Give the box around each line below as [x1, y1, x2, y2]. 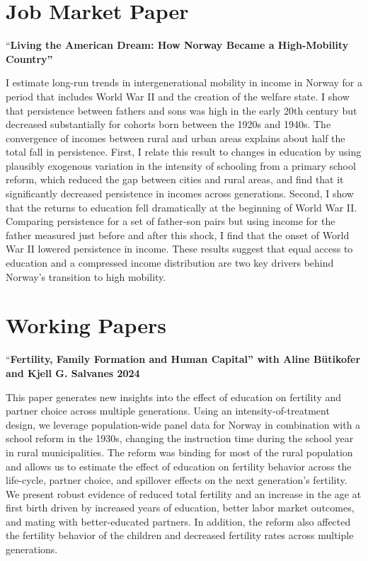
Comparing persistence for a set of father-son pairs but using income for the [6, 214, 335, 229]
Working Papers [6, 311, 166, 340]
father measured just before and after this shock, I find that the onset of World [6, 227, 350, 242]
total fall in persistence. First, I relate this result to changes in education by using [6, 144, 362, 159]
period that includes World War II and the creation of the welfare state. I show [6, 88, 350, 103]
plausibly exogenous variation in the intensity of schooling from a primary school [6, 158, 356, 173]
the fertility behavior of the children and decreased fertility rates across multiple [6, 528, 354, 543]
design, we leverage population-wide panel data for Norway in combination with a [6, 417, 361, 432]
